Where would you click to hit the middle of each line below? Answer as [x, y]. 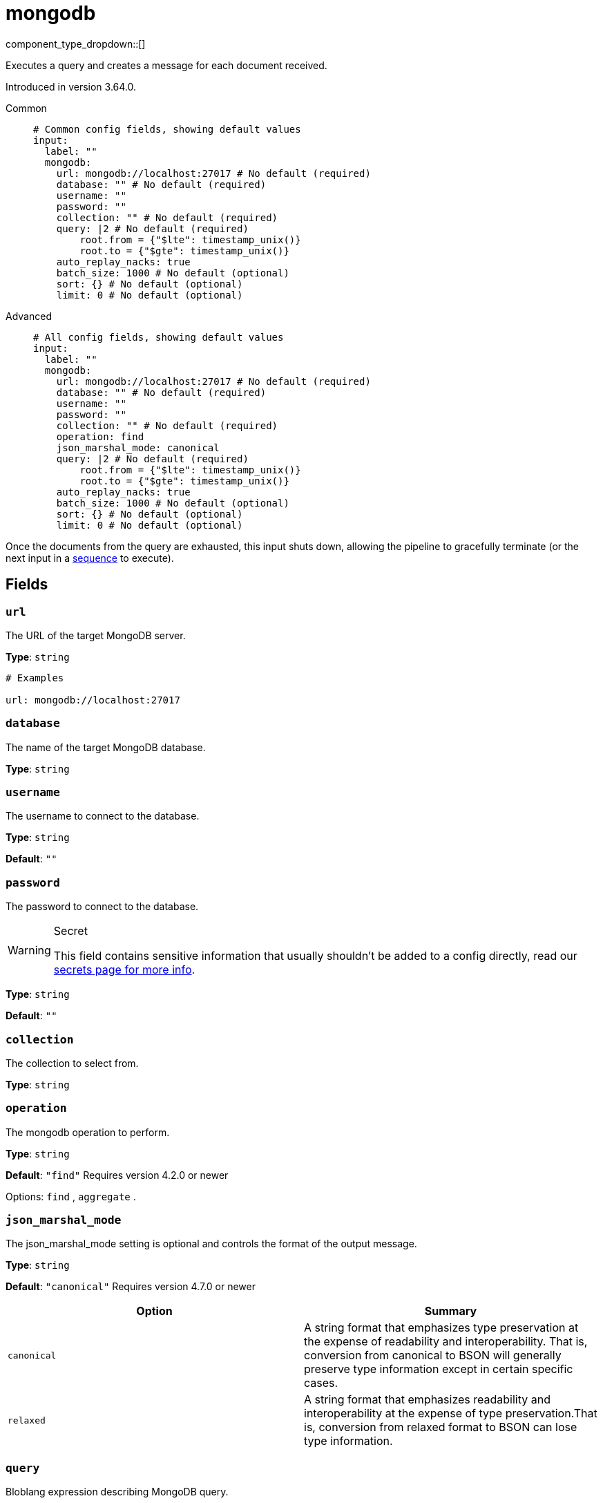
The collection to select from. [72, 1063]
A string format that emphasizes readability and [427, 1400]
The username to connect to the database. [103, 816]
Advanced [29, 316]
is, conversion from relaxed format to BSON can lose [441, 1427]
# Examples [35, 678]
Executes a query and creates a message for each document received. [166, 65]
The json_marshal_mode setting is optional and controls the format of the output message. [211, 1244]
